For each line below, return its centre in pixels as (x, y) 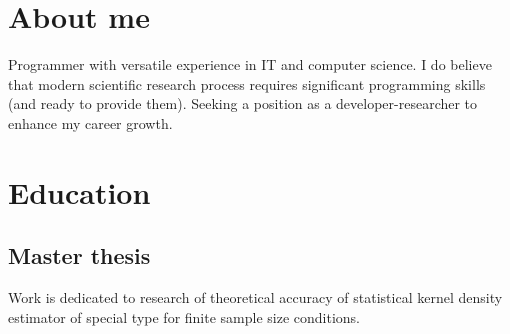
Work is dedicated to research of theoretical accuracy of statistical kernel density (255, 297)
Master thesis (79, 255)
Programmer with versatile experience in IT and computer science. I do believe (250, 64)
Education (79, 191)
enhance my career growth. (90, 122)
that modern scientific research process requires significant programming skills (247, 83)
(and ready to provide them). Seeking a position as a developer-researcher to (243, 103)
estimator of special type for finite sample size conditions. (184, 316)
